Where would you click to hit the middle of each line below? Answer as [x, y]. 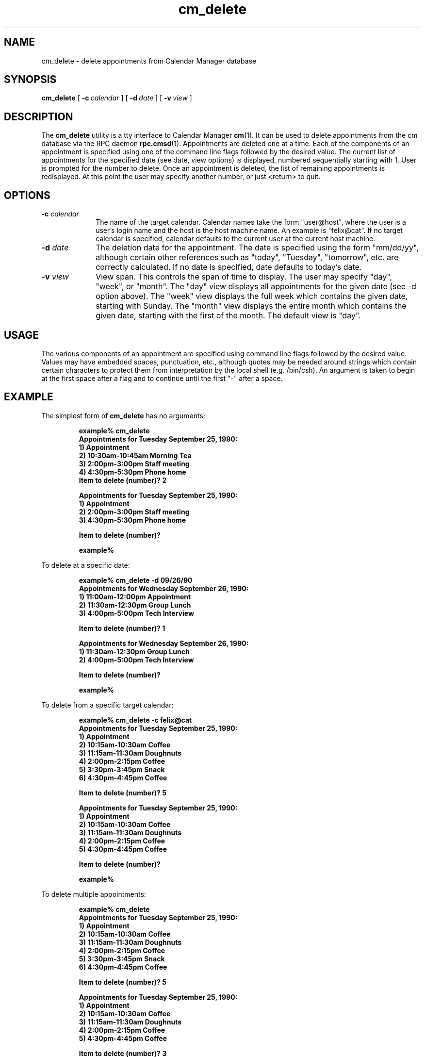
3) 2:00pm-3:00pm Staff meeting [134, 463]
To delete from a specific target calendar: [107, 705]
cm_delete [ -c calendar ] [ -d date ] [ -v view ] [117, 98]
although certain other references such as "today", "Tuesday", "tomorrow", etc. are [247, 257]
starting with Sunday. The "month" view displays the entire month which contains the [251, 306]
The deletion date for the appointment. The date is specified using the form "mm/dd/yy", [257, 248]
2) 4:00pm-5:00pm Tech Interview [136, 660]
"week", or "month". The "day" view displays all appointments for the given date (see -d [256, 287]
